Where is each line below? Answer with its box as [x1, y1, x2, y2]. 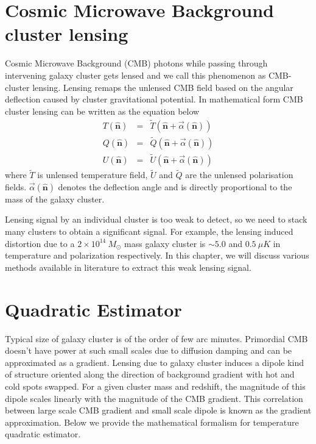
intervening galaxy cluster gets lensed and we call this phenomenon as [5, 68, 266, 81]
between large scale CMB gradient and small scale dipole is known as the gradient [5, 404, 312, 417]
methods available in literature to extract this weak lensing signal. [5, 260, 251, 273]
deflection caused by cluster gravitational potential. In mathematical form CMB [5, 93, 303, 106]
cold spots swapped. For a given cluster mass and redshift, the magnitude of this [5, 379, 306, 392]
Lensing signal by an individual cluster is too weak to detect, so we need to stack [5, 213, 307, 226]
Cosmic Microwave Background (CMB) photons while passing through [5, 57, 268, 70]
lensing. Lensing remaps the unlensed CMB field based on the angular [32, 81, 293, 93]
